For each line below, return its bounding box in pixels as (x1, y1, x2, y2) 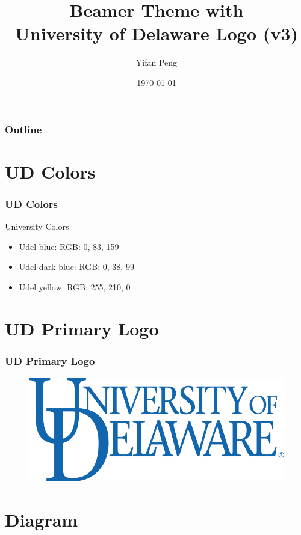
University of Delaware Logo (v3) (15, 21, 298, 46)
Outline (5, 121, 42, 136)
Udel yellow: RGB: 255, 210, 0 (19, 280, 131, 293)
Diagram (5, 507, 78, 531)
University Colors (5, 220, 69, 233)
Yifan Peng (135, 56, 178, 69)
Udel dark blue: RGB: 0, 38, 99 (19, 260, 134, 273)
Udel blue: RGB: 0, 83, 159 (19, 240, 119, 252)
